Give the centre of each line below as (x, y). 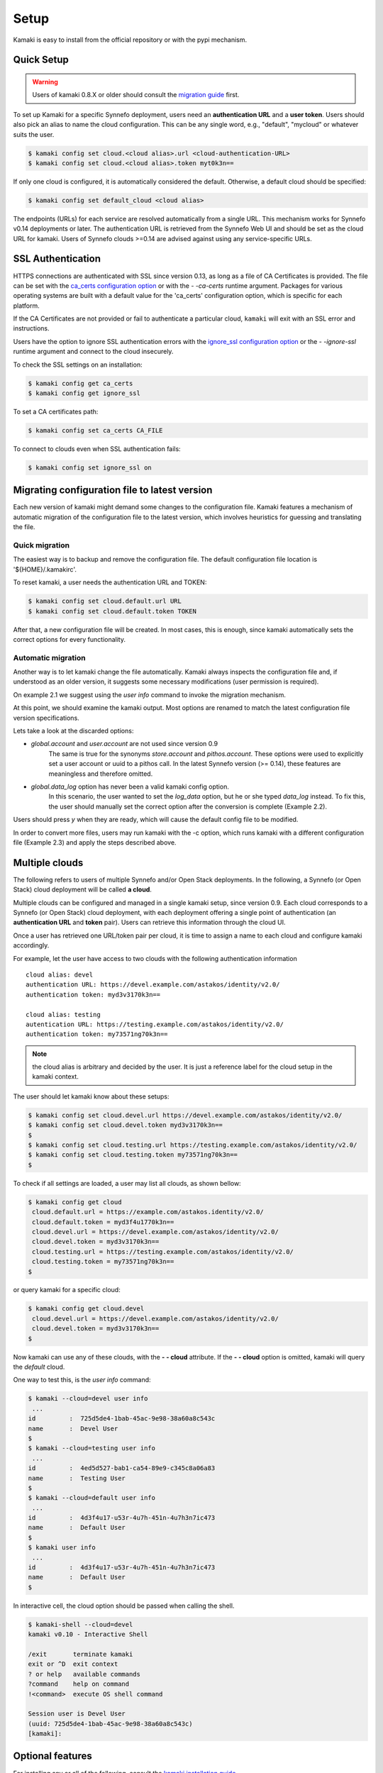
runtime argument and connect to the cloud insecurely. (93, 352)
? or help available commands (84, 1674)
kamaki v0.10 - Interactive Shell (88, 1634)
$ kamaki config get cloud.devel (86, 1309)
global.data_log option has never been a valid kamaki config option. (130, 787)
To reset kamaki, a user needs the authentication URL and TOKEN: (110, 582)
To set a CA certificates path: (56, 412)
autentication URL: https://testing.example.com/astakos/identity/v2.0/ (155, 1024)
